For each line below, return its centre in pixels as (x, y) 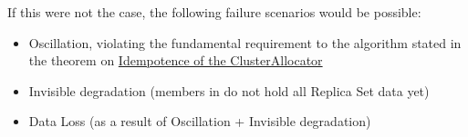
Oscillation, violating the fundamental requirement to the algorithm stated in (245, 42)
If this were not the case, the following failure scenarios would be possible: (214, 12)
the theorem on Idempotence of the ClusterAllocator (176, 60)
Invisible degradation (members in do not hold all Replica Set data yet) (229, 90)
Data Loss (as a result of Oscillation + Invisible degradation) (200, 121)
